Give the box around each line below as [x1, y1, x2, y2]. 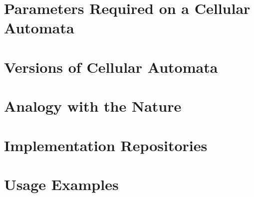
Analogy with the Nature [4, 96, 182, 116]
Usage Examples [4, 174, 119, 194]
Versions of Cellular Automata [4, 56, 218, 77]
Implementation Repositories [4, 135, 208, 155]
